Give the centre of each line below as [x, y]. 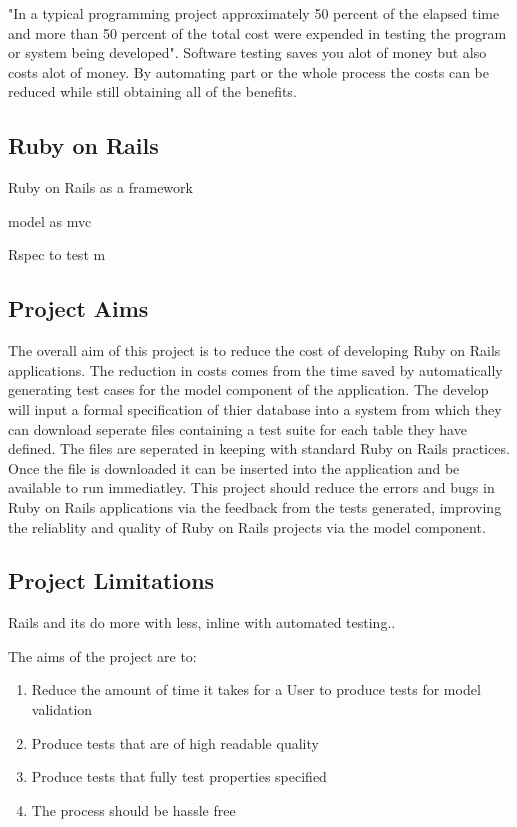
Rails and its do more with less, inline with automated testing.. [202, 622]
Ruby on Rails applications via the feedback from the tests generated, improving [255, 506]
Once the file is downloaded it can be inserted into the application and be [234, 467]
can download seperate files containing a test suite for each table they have [237, 428]
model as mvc [50, 220]
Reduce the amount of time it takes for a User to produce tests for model [256, 689]
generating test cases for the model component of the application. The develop [248, 389]
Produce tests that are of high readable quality [175, 742]
